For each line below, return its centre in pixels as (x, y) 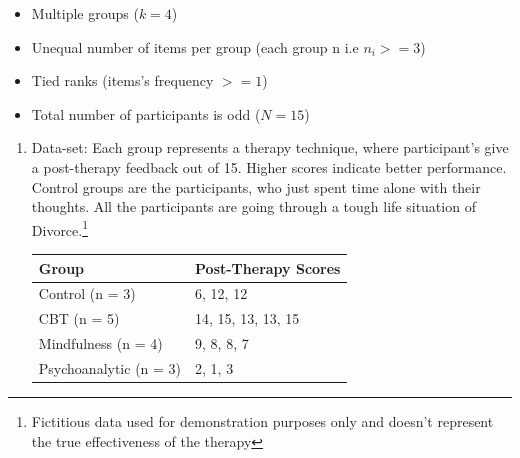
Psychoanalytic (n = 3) (110, 367)
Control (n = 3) (87, 293)
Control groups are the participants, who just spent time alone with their (256, 186)
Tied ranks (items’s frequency (122, 80)
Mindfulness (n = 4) (100, 343)
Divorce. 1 (60, 228)
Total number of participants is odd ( (146, 113)
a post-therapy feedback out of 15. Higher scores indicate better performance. (269, 166)
